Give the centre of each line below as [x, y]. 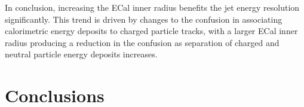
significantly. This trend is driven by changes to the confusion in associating [144, 19]
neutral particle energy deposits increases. [81, 54]
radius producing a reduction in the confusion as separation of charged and [142, 42]
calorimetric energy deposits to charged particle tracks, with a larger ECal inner [151, 31]
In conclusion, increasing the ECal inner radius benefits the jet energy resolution [152, 7]
